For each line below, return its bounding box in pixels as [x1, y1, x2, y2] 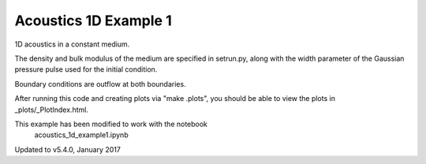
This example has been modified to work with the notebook [14, 119, 208, 129]
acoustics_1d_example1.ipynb [34, 130, 129, 140]
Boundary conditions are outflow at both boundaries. [14, 79, 186, 88]
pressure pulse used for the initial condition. [14, 65, 158, 74]
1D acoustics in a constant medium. [14, 39, 130, 49]
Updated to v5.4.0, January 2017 [14, 144, 121, 154]
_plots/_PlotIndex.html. [14, 105, 88, 114]
